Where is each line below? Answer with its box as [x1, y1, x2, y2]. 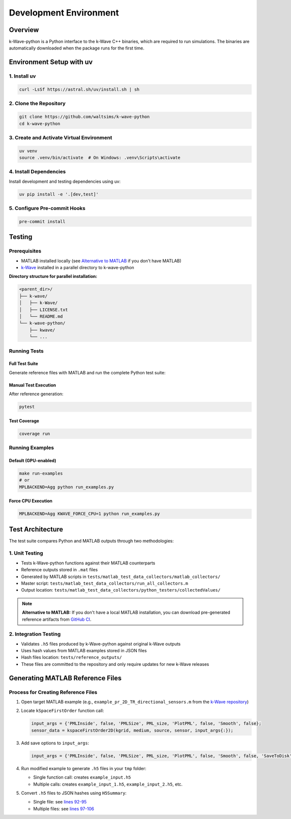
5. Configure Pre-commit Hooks [9, 205, 86, 212]
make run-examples [19, 470, 63, 476]
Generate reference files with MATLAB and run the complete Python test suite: [9, 369, 166, 375]
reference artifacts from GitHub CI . [22, 616, 92, 622]
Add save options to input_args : [21, 740, 89, 746]
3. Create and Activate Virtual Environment [9, 134, 113, 141]
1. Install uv [9, 73, 36, 80]
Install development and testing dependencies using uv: [9, 178, 121, 184]
